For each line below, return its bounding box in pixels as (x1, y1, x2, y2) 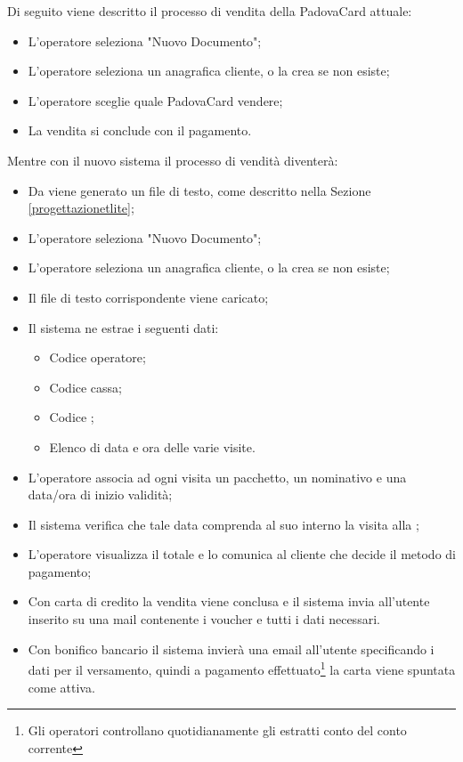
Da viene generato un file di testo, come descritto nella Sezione (28, 181, 371, 199)
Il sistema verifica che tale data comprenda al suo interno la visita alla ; (28, 515, 419, 533)
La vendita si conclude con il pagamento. (28, 121, 252, 140)
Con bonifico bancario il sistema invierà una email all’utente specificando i (28, 639, 435, 658)
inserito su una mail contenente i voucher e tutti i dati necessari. (28, 610, 380, 628)
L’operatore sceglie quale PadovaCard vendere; (28, 91, 283, 109)
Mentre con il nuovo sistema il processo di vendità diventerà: (7, 150, 338, 169)
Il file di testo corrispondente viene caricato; (28, 288, 269, 306)
